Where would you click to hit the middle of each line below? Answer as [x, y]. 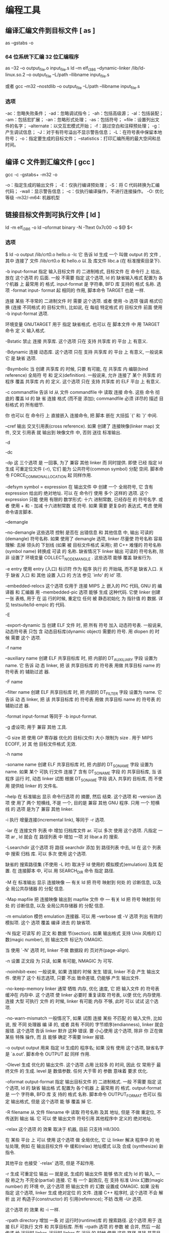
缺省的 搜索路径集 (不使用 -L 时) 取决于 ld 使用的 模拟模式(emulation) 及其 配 [84, 865]
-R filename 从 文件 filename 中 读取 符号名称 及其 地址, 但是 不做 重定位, [80, 1112]
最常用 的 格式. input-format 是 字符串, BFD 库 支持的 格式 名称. [90, 284]
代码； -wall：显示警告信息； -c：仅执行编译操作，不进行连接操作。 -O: [79, 191]
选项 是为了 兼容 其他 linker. [45, 809]
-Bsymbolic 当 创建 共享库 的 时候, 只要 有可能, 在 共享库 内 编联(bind [77, 369]
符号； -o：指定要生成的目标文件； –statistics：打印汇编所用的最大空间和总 [83, 138]
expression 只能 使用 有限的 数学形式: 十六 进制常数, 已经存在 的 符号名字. [81, 499]
